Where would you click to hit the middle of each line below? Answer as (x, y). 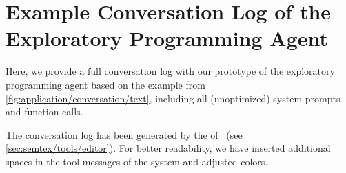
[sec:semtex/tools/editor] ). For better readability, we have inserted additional (168, 148)
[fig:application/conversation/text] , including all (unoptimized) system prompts (173, 98)
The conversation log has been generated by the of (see (124, 134)
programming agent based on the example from (105, 84)
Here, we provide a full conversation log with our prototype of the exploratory (170, 71)
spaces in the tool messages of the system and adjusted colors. (137, 161)
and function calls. (44, 112)
